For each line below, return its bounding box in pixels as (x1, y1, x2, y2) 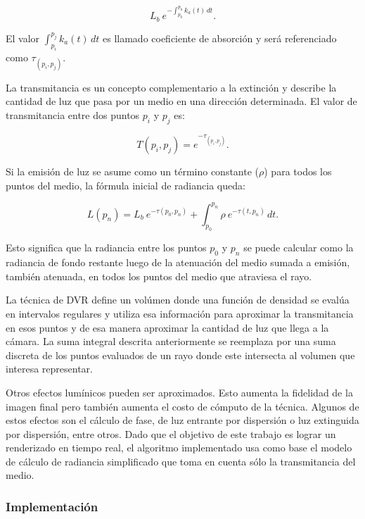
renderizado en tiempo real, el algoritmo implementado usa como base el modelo (6, 440, 352, 455)
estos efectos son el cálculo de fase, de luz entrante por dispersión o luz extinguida (6, 413, 359, 427)
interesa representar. (6, 361, 93, 376)
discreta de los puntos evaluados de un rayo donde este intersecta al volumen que (6, 347, 355, 362)
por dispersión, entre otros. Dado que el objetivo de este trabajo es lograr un (6, 426, 336, 441)
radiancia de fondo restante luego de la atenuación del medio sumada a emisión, (6, 255, 350, 270)
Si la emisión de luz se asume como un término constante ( (6, 163, 260, 178)
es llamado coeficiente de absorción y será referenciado (103, 30, 337, 45)
